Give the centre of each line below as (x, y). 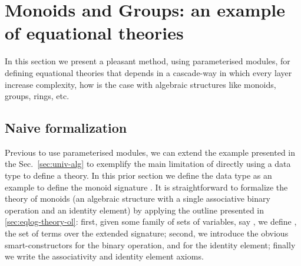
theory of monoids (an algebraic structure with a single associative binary (138, 198)
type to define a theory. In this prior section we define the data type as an (138, 175)
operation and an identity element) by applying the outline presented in (135, 210)
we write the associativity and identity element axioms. (104, 256)
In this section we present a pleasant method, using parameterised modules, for (148, 61)
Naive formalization (66, 128)
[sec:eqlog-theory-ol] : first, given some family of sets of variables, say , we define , (151, 221)
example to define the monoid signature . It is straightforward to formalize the (146, 187)
